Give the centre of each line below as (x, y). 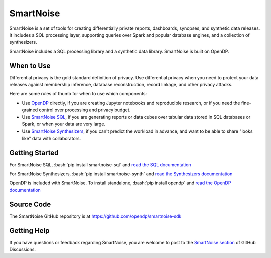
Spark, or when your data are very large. (63, 124)
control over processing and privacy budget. (85, 110)
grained (30, 110)
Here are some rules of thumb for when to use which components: (78, 94)
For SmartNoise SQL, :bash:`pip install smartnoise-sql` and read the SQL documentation (100, 164)
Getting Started (34, 152)
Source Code (30, 204)
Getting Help (29, 231)
